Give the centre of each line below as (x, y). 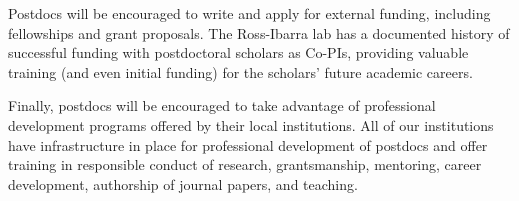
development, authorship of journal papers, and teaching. (183, 183)
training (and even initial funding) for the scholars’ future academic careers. (240, 71)
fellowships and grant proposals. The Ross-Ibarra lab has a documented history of (259, 32)
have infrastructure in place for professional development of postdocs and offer (248, 144)
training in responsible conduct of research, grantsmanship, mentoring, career (245, 164)
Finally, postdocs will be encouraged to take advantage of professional (222, 105)
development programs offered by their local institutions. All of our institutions (251, 124)
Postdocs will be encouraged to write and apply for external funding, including (249, 13)
